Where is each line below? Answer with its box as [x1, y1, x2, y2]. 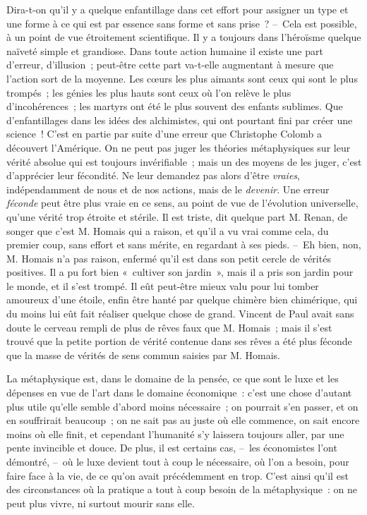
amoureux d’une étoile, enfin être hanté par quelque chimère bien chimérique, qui [6, 292, 358, 307]
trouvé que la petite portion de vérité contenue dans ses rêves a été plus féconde [6, 334, 352, 349]
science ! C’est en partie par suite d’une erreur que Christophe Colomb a [6, 126, 322, 141]
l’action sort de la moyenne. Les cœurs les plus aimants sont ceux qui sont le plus [6, 71, 358, 85]
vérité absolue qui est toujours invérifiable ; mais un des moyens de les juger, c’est [6, 154, 362, 169]
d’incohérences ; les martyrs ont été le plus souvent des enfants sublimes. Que [6, 99, 343, 114]
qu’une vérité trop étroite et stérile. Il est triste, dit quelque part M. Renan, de [6, 209, 348, 224]
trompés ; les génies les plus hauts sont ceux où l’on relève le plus [6, 85, 291, 99]
